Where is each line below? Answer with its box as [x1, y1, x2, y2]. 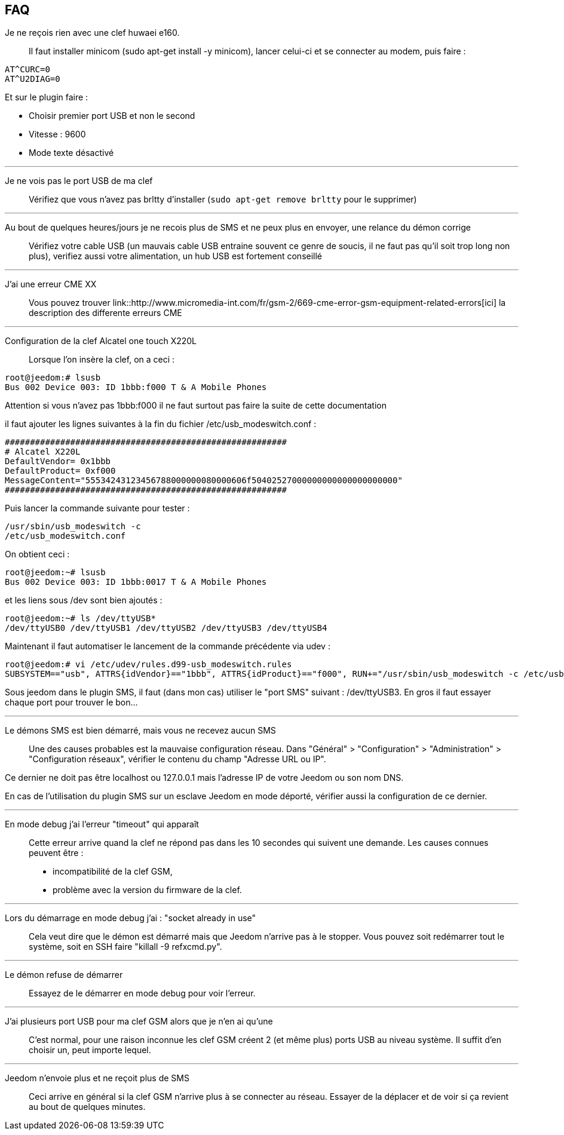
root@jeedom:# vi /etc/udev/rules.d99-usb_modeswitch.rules [5, 659, 292, 670]
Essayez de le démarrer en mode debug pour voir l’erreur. [29, 988, 256, 999]
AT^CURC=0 [5, 65, 50, 75]
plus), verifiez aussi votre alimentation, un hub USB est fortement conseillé [29, 251, 323, 262]
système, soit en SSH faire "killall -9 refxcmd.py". [29, 941, 222, 952]
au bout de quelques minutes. [29, 1102, 146, 1112]
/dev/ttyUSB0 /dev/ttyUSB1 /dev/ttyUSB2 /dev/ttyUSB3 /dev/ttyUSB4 [5, 623, 327, 633]
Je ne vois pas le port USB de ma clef [5, 176, 153, 186]
